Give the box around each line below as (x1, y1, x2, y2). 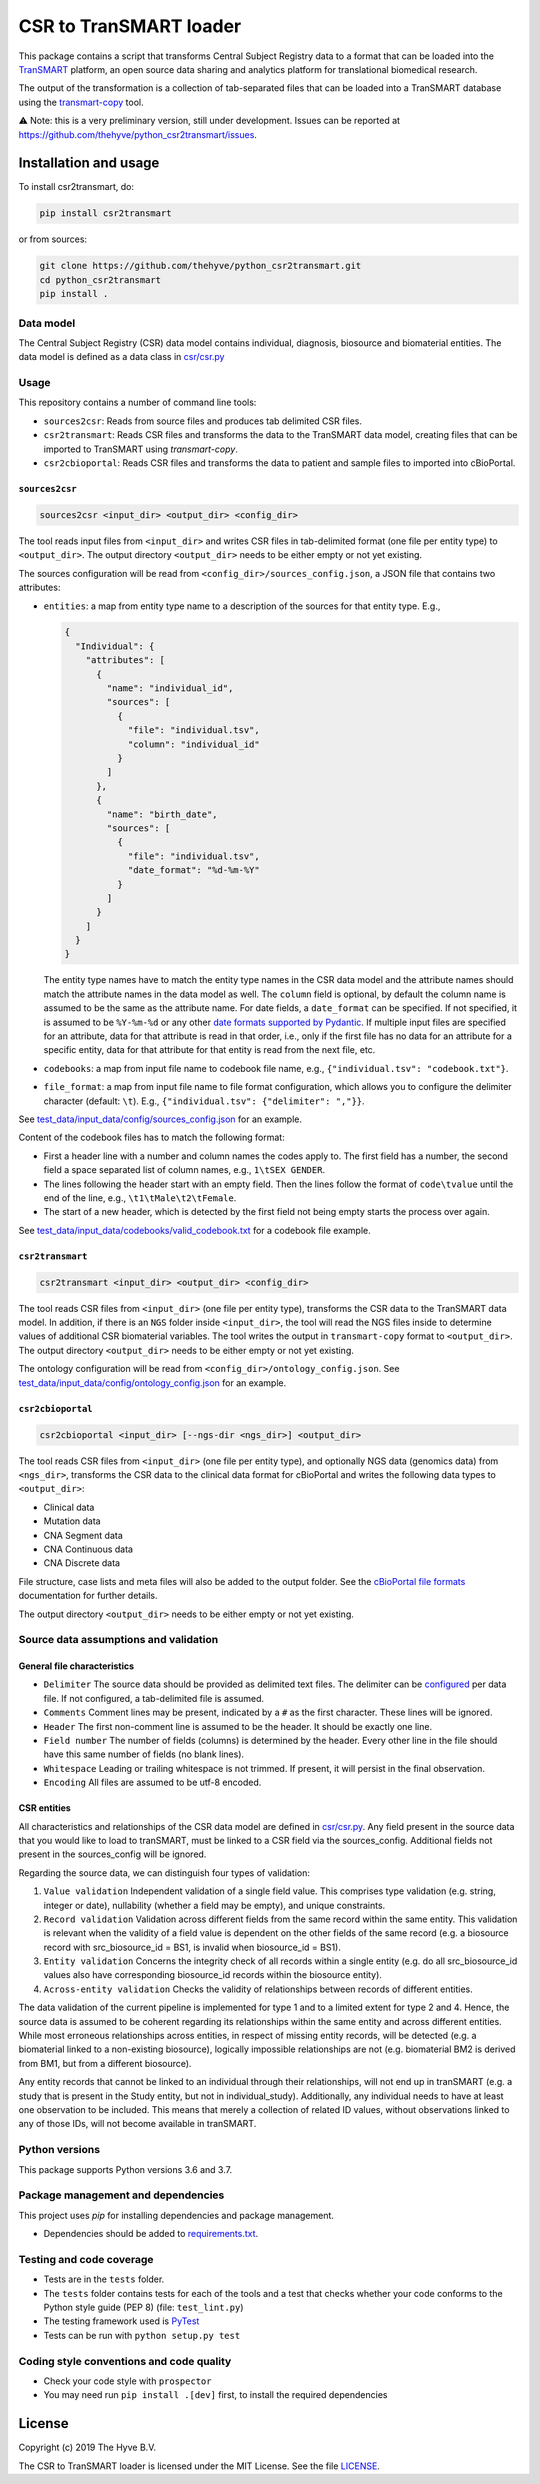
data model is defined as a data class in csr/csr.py (18, 351, 225, 363)
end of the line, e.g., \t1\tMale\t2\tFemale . (43, 1191, 237, 1204)
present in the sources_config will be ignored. (18, 1848, 207, 1860)
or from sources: (18, 233, 88, 245)
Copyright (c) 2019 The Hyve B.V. (18, 2441, 157, 2454)
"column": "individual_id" (127, 738, 260, 750)
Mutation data (43, 1515, 101, 1527)
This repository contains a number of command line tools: (18, 396, 257, 409)
